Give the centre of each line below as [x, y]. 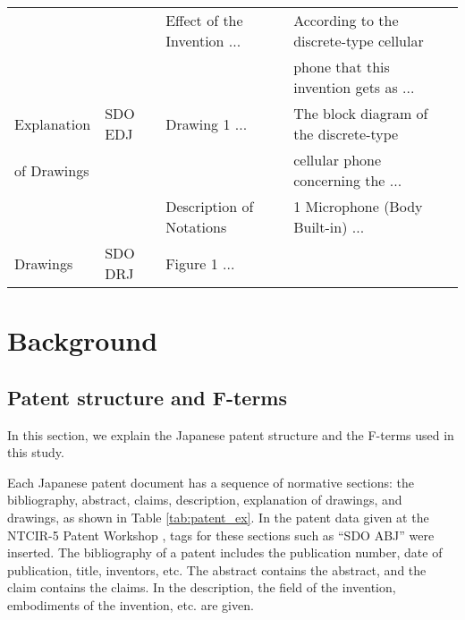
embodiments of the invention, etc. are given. [131, 604]
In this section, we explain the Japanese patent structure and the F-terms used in [231, 434]
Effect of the [204, 20]
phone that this [342, 67]
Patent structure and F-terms [148, 397]
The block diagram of [361, 113]
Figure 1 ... [200, 263]
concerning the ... [348, 180]
